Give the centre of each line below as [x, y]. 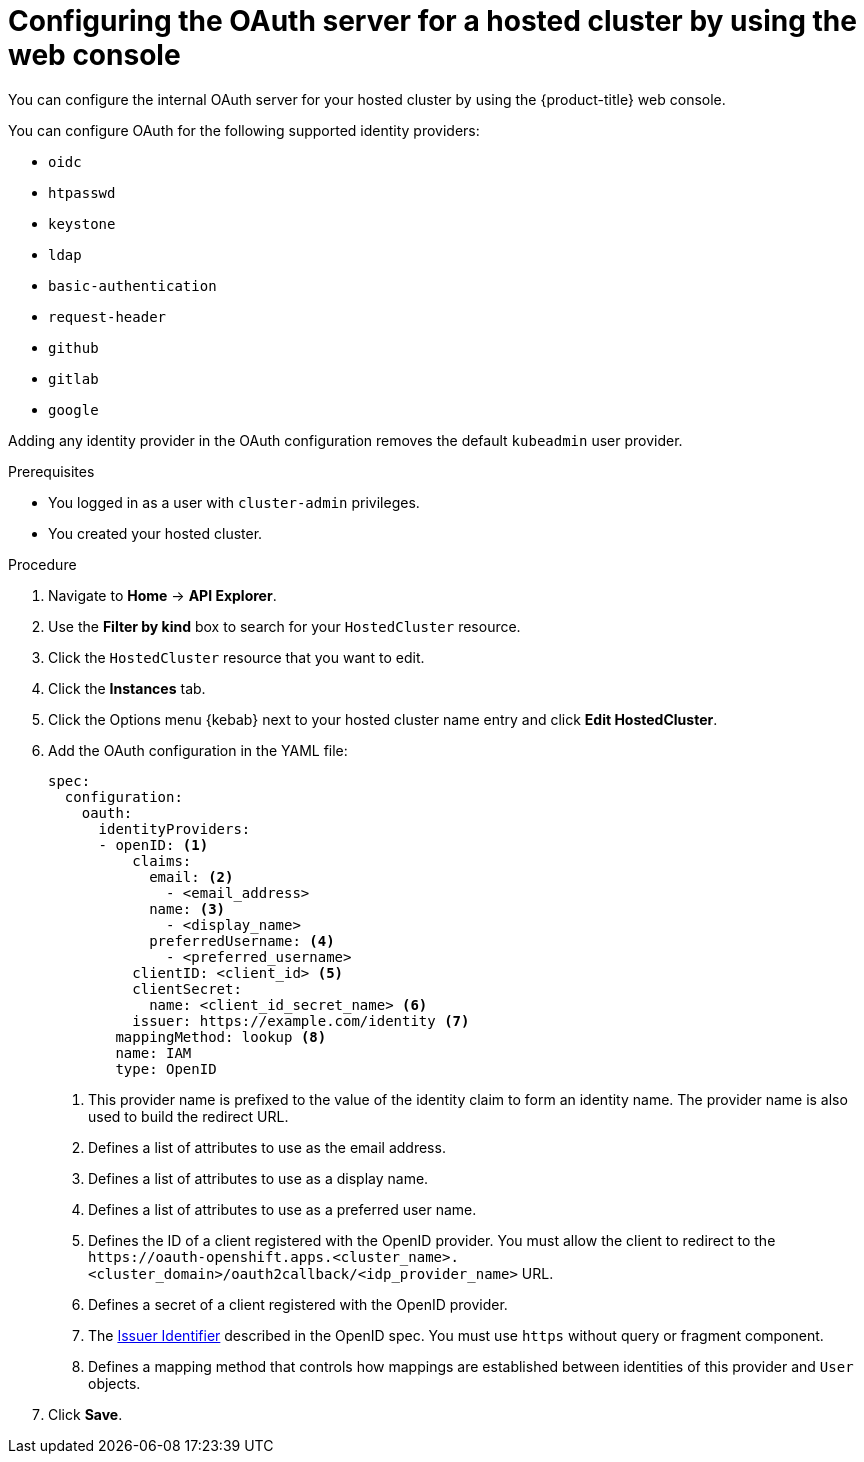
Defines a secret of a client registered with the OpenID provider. [298, 1304]
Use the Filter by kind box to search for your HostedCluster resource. [284, 626]
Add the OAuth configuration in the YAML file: [198, 750]
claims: [162, 860]
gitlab [73, 378]
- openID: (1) [153, 844]
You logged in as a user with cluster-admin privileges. [234, 502]
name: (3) [187, 908]
